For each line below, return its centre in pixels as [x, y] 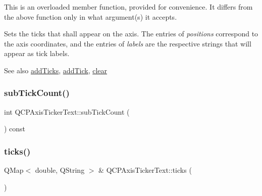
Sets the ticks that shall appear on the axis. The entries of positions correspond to [131, 34]
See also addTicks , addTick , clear [56, 70]
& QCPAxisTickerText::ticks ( [145, 170]
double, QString [60, 170]
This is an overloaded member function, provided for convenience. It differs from [128, 7]
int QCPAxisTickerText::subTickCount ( [67, 111]
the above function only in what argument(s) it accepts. [91, 16]
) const [15, 129]
